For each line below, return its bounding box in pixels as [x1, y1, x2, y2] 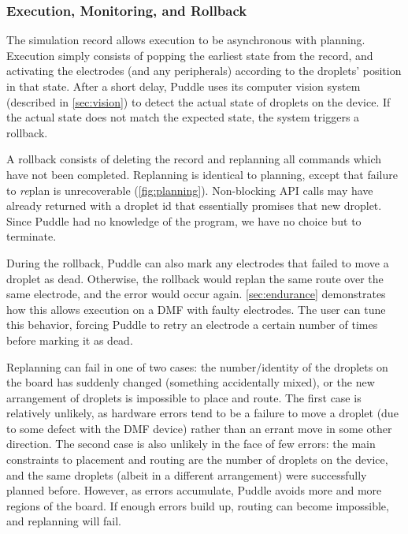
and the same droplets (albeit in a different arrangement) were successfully [6, 466, 367, 483]
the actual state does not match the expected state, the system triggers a [6, 109, 360, 125]
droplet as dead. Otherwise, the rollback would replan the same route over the [6, 270, 384, 286]
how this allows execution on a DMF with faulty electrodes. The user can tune [6, 301, 386, 317]
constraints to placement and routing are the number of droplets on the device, [6, 451, 388, 468]
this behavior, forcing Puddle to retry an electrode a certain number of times [6, 316, 378, 333]
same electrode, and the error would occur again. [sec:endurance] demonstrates [6, 286, 386, 302]
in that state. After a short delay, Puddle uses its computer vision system [6, 78, 361, 94]
